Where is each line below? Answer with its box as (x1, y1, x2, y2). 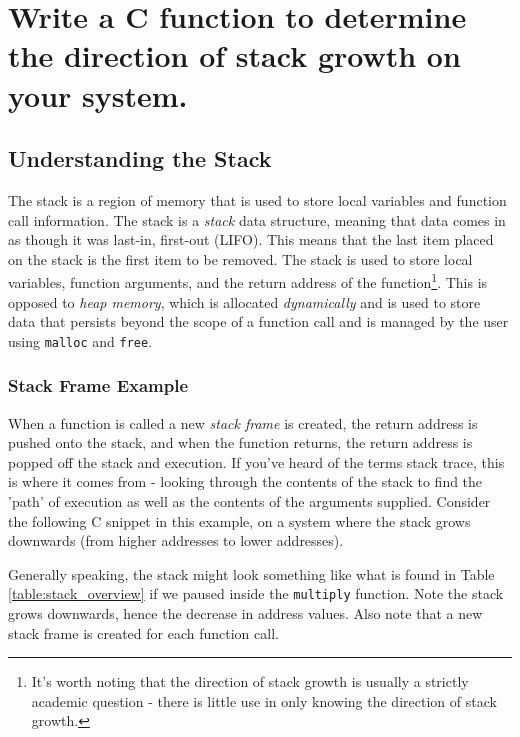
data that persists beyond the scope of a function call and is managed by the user (8, 311, 509, 332)
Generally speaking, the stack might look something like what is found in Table (8, 563, 495, 584)
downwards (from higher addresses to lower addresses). (8, 530, 344, 551)
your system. (8, 74, 188, 115)
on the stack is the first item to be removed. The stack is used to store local (8, 248, 473, 269)
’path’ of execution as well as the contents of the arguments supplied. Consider (8, 491, 491, 512)
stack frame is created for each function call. (8, 622, 279, 643)
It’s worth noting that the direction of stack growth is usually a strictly (31, 671, 469, 692)
